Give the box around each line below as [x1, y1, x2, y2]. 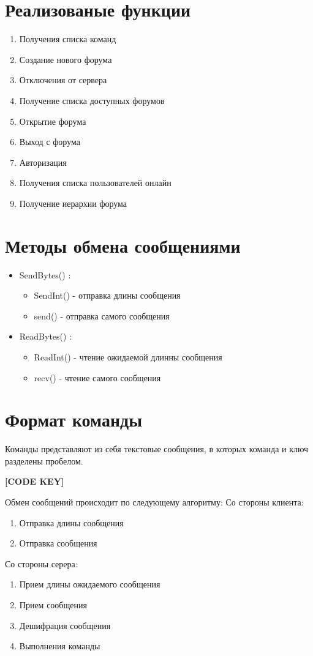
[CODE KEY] [5, 475, 64, 488]
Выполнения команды [19, 639, 100, 652]
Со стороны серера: [5, 557, 78, 570]
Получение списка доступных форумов [19, 94, 165, 106]
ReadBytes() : [19, 330, 72, 343]
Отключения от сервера [19, 73, 107, 86]
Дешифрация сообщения [19, 619, 111, 632]
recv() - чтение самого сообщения [34, 371, 161, 384]
